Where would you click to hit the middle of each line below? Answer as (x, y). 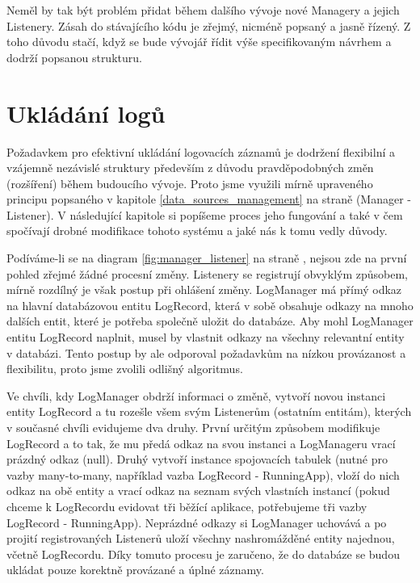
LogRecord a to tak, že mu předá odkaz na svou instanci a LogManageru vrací (201, 443)
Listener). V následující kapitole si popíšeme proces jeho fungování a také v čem (205, 214)
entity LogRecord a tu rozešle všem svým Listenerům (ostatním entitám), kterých (209, 411)
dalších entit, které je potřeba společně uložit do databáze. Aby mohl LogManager (210, 321)
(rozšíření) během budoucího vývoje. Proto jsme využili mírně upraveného (190, 183)
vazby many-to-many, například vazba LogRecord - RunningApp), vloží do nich (203, 474)
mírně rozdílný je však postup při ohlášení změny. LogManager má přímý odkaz (204, 289)
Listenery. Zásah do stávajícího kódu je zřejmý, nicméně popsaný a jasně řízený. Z (209, 25)
